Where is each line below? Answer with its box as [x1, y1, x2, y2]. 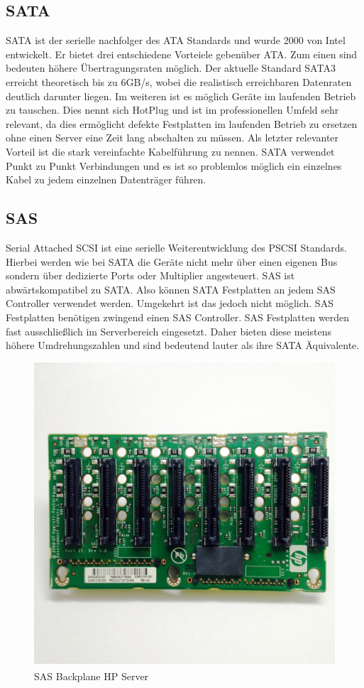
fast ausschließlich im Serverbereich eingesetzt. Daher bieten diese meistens [6, 323, 331, 338]
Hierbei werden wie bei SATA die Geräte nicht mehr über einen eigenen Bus [6, 254, 338, 269]
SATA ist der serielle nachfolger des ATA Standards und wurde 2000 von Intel [6, 33, 346, 48]
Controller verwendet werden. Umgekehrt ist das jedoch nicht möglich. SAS [6, 296, 333, 311]
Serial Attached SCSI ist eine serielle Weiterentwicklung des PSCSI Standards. [6, 240, 347, 254]
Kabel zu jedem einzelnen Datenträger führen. [6, 172, 206, 187]
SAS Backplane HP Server [34, 668, 149, 683]
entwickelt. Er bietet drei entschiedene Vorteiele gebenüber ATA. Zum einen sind [6, 46, 358, 61]
